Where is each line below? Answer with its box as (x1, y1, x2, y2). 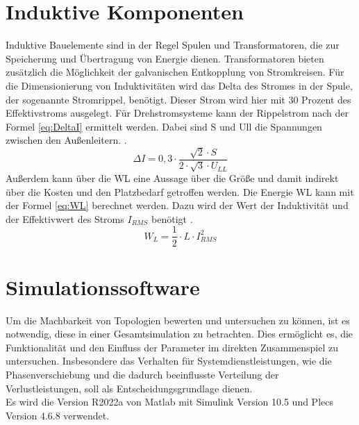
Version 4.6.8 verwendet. (6, 408, 110, 422)
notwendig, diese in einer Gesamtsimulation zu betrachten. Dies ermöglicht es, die (6, 326, 353, 341)
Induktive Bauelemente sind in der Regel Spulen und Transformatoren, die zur (6, 37, 340, 52)
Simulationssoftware (6, 272, 200, 301)
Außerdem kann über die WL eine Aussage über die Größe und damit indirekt (6, 171, 339, 185)
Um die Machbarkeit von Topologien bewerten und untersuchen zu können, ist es (6, 312, 350, 327)
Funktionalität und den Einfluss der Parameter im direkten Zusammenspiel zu (6, 340, 339, 354)
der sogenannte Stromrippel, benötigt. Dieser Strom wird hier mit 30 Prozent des (6, 92, 351, 106)
